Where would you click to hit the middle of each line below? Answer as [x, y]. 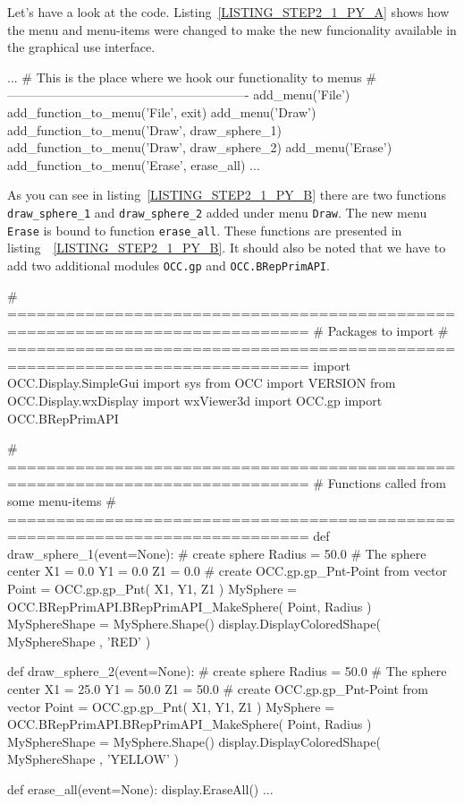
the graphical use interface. [81, 47]
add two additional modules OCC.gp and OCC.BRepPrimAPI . [169, 265]
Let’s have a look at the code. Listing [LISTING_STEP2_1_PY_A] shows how [228, 12]
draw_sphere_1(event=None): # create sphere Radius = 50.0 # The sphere [217, 553]
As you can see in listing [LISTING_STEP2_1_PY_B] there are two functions [227, 195]
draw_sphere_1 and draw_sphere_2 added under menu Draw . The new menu [217, 212]
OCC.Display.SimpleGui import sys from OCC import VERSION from [202, 383]
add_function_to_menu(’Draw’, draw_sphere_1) [144, 129]
